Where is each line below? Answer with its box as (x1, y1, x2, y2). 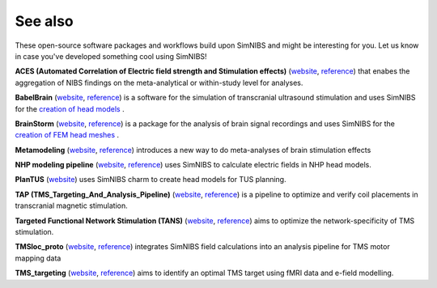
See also (15, 12, 74, 30)
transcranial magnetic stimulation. (15, 201, 129, 210)
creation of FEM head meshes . (15, 130, 120, 140)
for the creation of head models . (15, 104, 125, 113)
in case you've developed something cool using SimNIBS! (15, 51, 207, 61)
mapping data (15, 253, 62, 263)
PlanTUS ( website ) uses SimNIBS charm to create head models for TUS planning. (15, 175, 286, 184)
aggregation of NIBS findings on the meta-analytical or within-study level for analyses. (15, 78, 303, 87)
